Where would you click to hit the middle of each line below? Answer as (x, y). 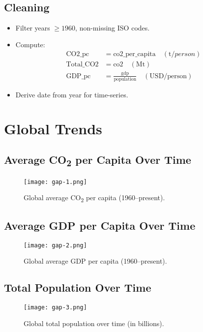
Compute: (30, 44)
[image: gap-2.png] (55, 245)
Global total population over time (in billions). (94, 323)
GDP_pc (78, 76)
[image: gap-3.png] (55, 308)
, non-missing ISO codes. (113, 28)
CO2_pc (78, 54)
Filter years (33, 28)
